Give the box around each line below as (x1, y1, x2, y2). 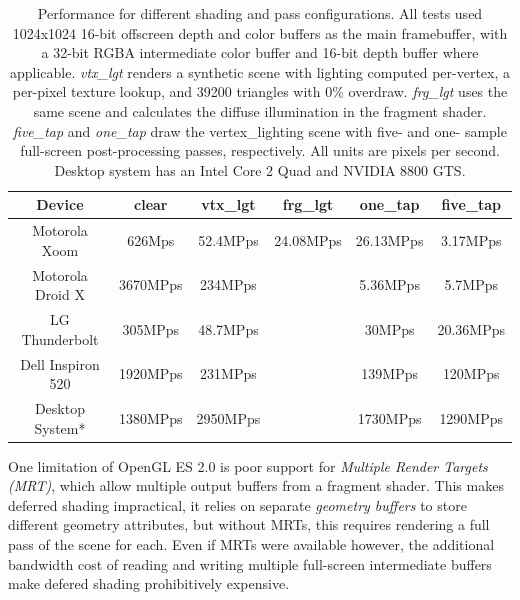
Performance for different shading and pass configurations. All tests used (37, 3, 483, 23)
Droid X (34, 284, 85, 305)
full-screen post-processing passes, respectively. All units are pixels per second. (20, 140, 500, 161)
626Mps (127, 229, 175, 250)
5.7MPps (444, 274, 498, 295)
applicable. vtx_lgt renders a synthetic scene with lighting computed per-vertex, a (10, 61, 510, 82)
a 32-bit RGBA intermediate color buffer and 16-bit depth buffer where (41, 42, 479, 63)
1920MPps (118, 363, 183, 384)
